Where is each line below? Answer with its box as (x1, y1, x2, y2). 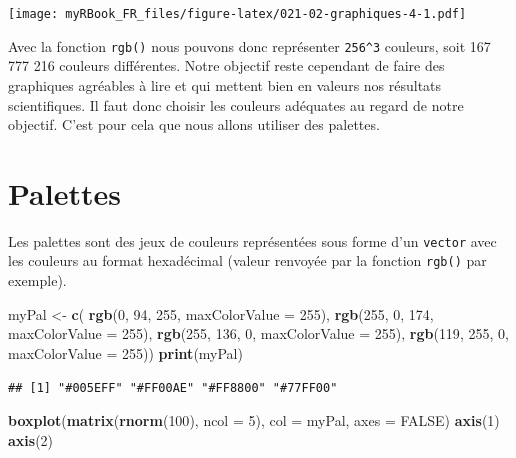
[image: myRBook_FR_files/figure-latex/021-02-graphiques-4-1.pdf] (8, 7, 467, 21)
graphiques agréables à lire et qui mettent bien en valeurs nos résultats (8, 74, 442, 95)
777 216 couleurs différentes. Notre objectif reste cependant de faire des (8, 55, 445, 76)
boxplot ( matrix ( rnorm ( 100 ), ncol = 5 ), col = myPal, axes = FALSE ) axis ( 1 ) (8, 410, 500, 431)
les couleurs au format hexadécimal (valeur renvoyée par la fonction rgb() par (8, 250, 487, 271)
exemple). (8, 270, 67, 291)
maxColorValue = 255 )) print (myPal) (8, 342, 243, 363)
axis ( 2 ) (8, 429, 54, 450)
